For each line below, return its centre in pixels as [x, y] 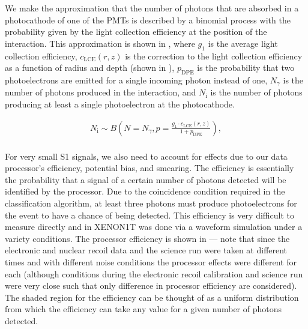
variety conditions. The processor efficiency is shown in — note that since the [147, 238]
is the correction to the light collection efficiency [214, 56]
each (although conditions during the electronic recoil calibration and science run [154, 273]
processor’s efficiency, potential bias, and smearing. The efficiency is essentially [149, 168]
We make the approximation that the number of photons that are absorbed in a [152, 8]
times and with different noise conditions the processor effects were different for [151, 262]
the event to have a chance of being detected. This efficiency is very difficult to [149, 215]
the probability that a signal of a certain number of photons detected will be [146, 179]
